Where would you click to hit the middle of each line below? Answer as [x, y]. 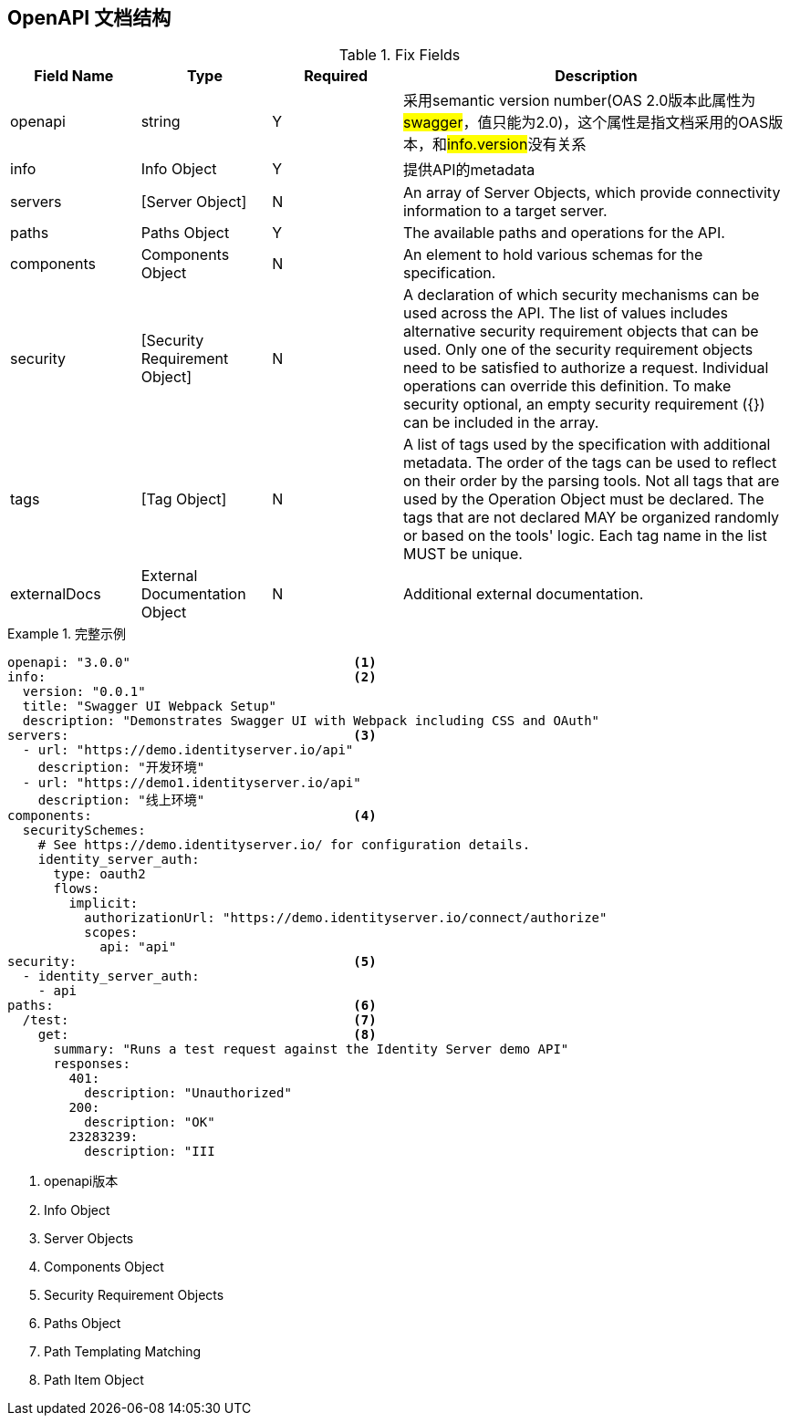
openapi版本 [81, 1181]
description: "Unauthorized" [188, 1093]
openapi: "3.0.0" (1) [192, 663]
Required [336, 76]
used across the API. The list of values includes [565, 313]
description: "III [150, 1152]
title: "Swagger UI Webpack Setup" [150, 706]
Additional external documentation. [523, 594]
